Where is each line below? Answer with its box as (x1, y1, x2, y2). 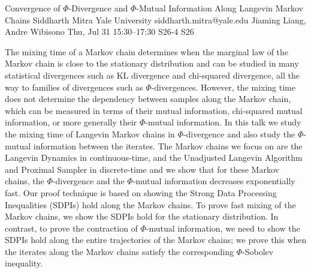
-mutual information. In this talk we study (145, 116, 301, 128)
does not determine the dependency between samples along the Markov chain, (5, 92, 291, 105)
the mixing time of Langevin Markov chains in (5, 127, 175, 140)
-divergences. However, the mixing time (151, 80, 295, 93)
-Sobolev (242, 245, 274, 257)
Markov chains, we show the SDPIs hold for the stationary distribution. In (5, 210, 279, 223)
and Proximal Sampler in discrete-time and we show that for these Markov (5, 163, 279, 175)
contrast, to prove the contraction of (5, 221, 138, 234)
